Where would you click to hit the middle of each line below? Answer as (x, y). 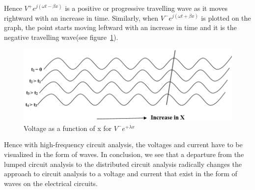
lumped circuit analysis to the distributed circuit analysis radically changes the (123, 164)
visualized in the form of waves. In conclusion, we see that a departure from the (124, 154)
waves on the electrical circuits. (51, 183)
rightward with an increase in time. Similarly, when (81, 17)
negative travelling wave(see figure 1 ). (61, 37)
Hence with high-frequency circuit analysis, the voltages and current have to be (123, 144)
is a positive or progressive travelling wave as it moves (146, 8)
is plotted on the (226, 17)
